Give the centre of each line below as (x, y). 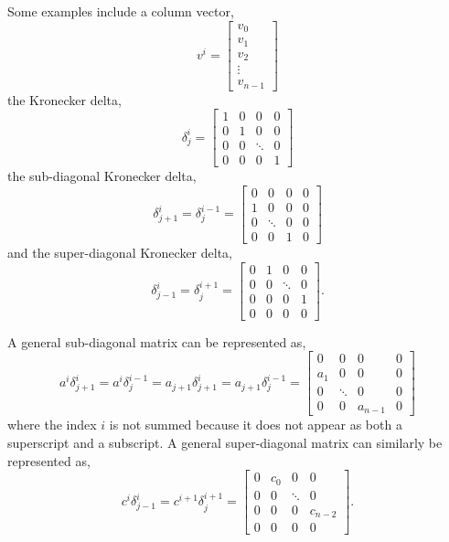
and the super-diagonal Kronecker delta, (120, 252)
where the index (52, 425)
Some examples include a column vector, (121, 11)
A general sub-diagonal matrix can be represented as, (157, 341)
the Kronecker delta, (64, 99)
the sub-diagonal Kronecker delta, (102, 176)
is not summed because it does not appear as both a (256, 425)
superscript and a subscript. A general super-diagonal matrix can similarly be (225, 442)
